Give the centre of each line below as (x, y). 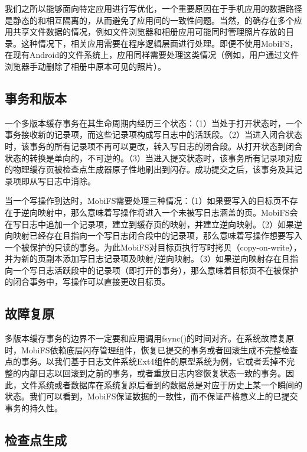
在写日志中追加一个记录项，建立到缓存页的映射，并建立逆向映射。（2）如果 (149, 224)
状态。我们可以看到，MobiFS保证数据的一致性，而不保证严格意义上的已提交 (151, 396)
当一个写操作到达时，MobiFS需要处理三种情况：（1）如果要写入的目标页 (143, 201)
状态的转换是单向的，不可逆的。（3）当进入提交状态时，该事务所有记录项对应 (153, 157)
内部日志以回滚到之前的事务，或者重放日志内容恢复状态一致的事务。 (153, 373)
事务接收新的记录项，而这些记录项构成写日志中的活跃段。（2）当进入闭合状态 (153, 134)
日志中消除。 (71, 181)
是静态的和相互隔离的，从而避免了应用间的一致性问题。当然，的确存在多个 (149, 20)
